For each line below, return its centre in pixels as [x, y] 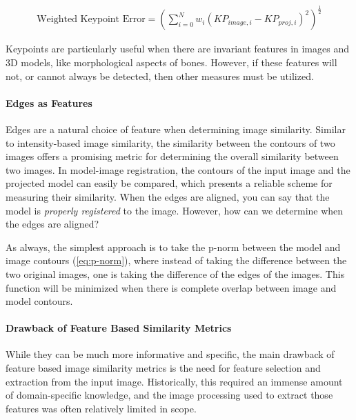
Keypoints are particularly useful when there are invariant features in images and [177, 49]
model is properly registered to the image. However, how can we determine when [175, 210]
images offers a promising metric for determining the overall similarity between [172, 156]
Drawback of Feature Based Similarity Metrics [119, 328]
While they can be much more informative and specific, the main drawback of [170, 354]
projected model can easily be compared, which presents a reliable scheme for [169, 183]
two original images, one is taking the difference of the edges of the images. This [175, 273]
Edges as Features [49, 102]
